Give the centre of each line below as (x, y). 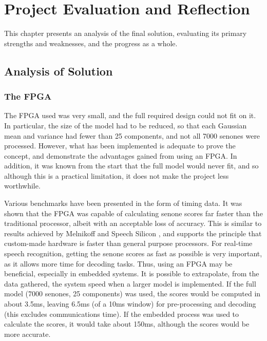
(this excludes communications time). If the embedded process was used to (122, 314)
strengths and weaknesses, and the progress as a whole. (91, 43)
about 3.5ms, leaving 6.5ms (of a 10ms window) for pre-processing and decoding (130, 304)
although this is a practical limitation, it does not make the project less (117, 175)
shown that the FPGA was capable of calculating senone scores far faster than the (133, 213)
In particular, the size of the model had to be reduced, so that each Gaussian (126, 125)
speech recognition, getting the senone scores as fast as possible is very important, (133, 253)
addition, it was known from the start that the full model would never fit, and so (131, 166)
